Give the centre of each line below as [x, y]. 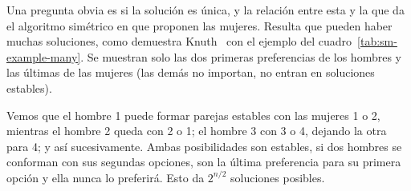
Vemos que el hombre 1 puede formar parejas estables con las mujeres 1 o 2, [193, 115]
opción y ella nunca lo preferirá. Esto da [106, 177]
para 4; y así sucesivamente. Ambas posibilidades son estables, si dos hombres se [204, 146]
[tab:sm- [377, 41]
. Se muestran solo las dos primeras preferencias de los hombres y [241, 56]
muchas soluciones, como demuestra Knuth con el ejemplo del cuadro [179, 41]
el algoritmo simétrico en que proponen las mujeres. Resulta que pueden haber [199, 25]
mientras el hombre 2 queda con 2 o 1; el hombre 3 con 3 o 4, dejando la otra [197, 131]
